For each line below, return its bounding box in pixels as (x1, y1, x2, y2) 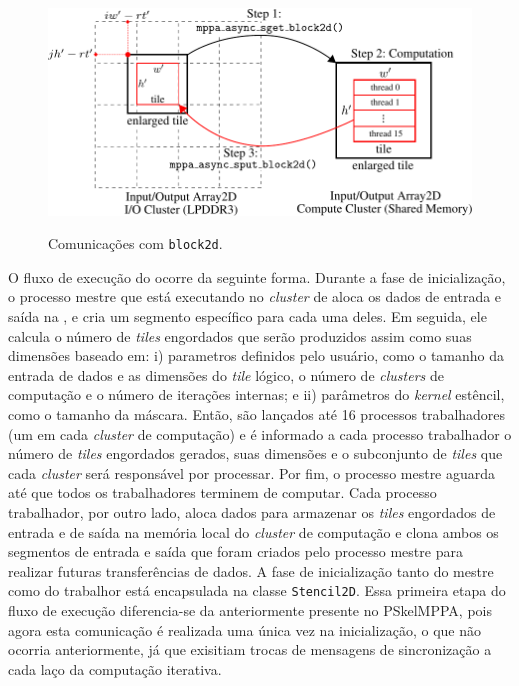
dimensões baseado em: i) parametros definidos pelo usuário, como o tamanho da (8, 345, 505, 366)
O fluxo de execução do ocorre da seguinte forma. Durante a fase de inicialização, (8, 266, 506, 287)
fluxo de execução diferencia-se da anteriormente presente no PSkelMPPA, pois (8, 599, 492, 620)
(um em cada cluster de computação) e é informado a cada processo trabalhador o (8, 423, 512, 444)
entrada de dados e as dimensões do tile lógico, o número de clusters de (8, 364, 444, 385)
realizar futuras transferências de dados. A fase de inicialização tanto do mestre (8, 560, 494, 581)
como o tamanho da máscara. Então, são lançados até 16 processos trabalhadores (8, 403, 506, 424)
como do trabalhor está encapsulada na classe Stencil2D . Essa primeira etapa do (8, 580, 506, 601)
